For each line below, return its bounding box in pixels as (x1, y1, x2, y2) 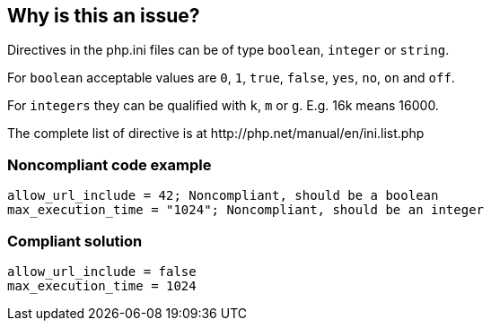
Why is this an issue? (7, 4, 200, 27)
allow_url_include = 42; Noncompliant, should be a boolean (7, 188, 439, 203)
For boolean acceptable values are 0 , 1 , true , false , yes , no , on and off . (7, 70, 455, 86)
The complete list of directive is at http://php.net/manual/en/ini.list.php (7, 125, 425, 142)
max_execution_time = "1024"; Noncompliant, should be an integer (7, 203, 485, 218)
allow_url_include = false (7, 263, 197, 279)
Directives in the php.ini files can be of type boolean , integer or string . (7, 42, 450, 58)
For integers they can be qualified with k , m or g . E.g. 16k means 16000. (7, 98, 439, 114)
